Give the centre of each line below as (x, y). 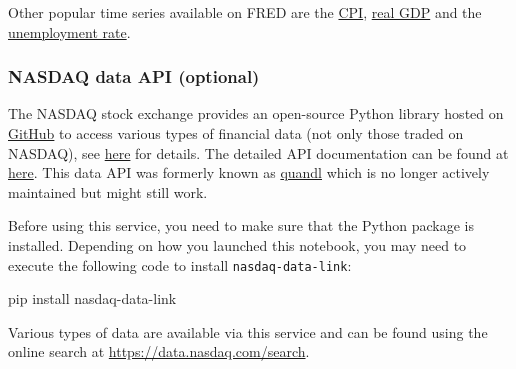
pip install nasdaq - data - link (92, 298)
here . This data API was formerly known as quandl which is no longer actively (249, 172)
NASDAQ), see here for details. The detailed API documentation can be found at (258, 152)
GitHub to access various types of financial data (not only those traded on (236, 133)
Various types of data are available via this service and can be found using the (248, 331)
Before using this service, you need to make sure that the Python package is (241, 225)
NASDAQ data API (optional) (134, 76)
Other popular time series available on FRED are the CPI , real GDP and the (245, 12)
